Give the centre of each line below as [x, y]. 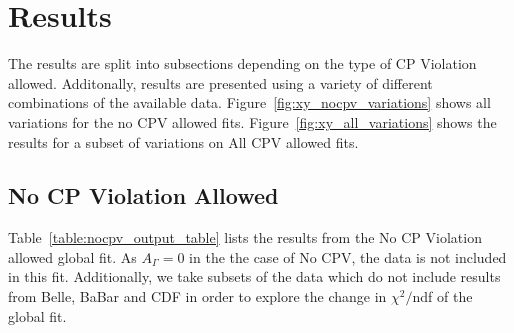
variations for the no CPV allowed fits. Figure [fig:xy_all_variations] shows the [252, 121]
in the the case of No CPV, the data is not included [348, 256]
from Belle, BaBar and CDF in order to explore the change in [197, 296]
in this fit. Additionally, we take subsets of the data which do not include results [254, 276]
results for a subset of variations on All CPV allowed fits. [183, 141]
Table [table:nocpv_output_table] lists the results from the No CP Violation [245, 237]
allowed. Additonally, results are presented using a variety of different [220, 82]
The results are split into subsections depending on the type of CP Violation [242, 63]
